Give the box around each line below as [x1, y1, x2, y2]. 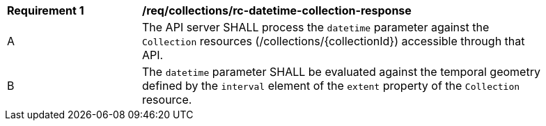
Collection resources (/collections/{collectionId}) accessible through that [142, 34, 525, 48]
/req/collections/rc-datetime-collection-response [142, 3, 412, 17]
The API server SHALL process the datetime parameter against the [142, 20, 490, 34]
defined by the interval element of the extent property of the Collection [142, 79, 520, 93]
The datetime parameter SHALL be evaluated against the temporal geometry [142, 65, 540, 79]
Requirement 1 [7, 3, 84, 17]
